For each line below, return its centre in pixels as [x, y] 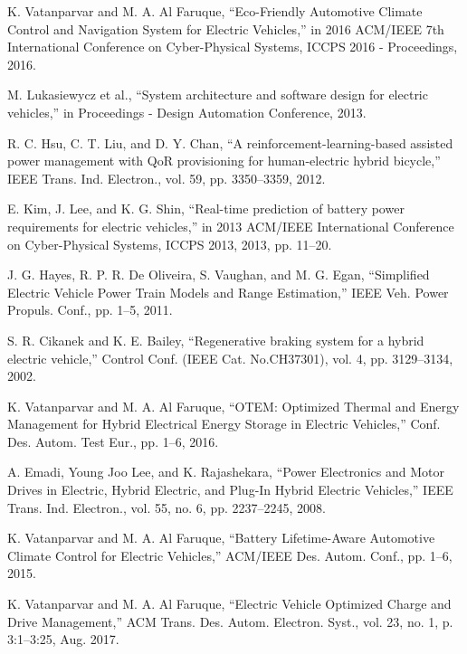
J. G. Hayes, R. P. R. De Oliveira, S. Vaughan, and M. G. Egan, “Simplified [219, 275]
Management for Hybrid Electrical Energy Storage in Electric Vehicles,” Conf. [224, 424]
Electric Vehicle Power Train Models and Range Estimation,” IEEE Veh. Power [228, 292]
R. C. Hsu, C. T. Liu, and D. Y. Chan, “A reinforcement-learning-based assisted [230, 142]
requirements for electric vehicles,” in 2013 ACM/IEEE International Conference [231, 226]
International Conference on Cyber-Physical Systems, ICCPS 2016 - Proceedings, [233, 47]
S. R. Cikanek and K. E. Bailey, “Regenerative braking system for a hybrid [216, 340]
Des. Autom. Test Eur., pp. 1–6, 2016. [113, 441]
